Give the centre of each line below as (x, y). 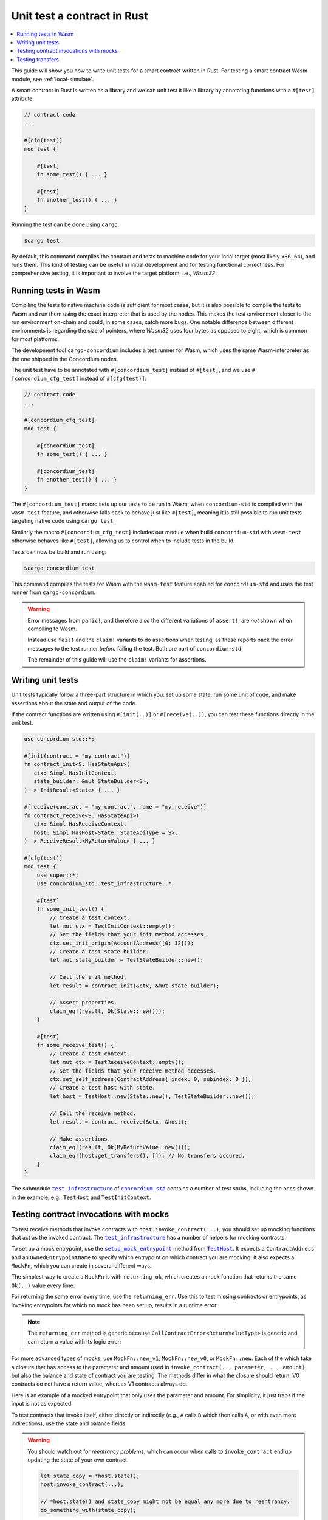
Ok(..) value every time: (43, 1285)
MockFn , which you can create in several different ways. (81, 1266)
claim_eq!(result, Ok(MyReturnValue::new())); (120, 1147)
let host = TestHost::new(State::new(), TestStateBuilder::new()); (152, 1096)
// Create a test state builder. (99, 952)
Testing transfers (38, 59)
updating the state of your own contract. (78, 1460)
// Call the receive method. (93, 1113)
